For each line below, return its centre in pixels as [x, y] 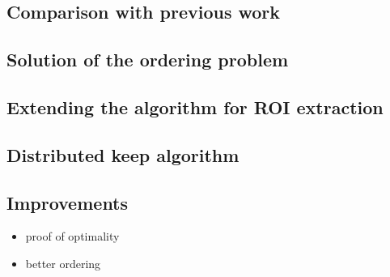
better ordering [63, 263]
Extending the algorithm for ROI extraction [195, 107]
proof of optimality [72, 236]
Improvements [68, 202]
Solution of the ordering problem [148, 60]
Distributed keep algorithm [123, 154]
